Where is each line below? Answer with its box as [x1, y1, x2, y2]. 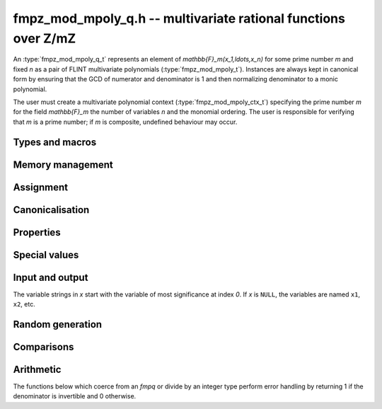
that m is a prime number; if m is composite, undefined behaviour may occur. [13, 117, 238, 126]
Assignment [13, 181, 69, 193]
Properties [13, 226, 61, 238]
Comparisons [13, 340, 74, 353]
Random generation [13, 318, 103, 330]
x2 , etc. [13, 300, 35, 309]
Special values [13, 248, 79, 261]
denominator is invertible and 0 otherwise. [13, 392, 137, 401]
